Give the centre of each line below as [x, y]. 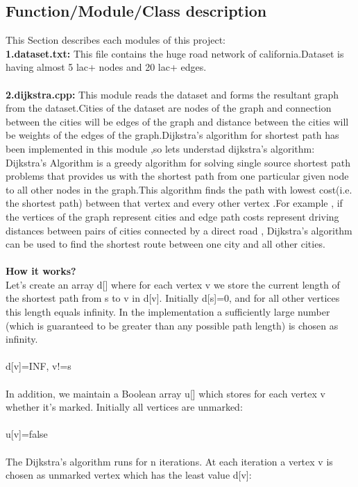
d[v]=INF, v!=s [39, 366]
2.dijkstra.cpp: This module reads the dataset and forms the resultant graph [172, 94]
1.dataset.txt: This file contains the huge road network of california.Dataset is [175, 53]
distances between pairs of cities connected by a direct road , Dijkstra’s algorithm [179, 230]
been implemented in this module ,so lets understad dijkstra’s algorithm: [160, 148]
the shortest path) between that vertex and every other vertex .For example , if [174, 203]
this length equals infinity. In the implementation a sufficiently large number [168, 312]
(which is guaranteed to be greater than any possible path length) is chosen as [172, 325]
